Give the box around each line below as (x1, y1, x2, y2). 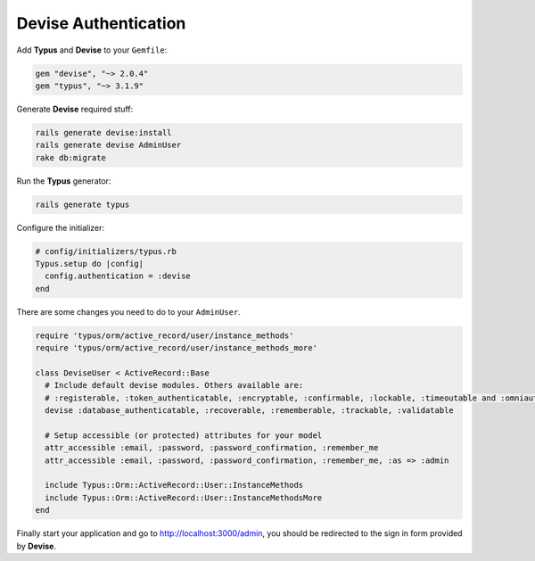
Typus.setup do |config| (35, 259, 144, 268)
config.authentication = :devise (45, 271, 191, 281)
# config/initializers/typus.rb (35, 246, 177, 256)
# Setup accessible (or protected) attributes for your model (45, 430, 323, 441)
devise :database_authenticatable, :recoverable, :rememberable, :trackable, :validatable (45, 406, 454, 416)
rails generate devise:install (35, 128, 173, 137)
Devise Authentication (16, 13, 186, 33)
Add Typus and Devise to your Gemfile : (16, 45, 168, 55)
